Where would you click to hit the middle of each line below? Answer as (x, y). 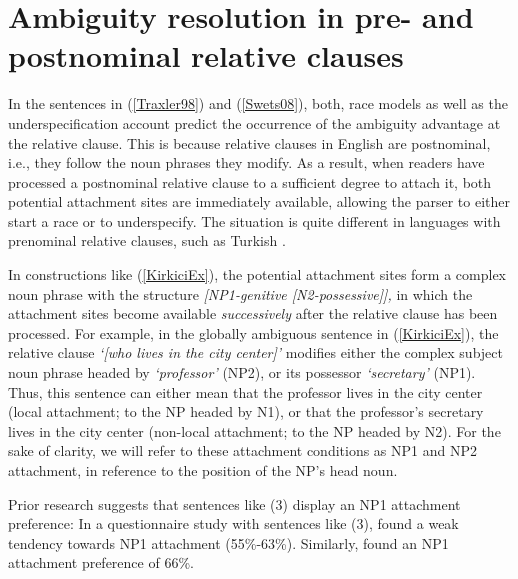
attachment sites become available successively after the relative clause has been (253, 313)
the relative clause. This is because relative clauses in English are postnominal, (249, 142)
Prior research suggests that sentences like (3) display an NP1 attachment (234, 503)
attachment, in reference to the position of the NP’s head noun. (203, 470)
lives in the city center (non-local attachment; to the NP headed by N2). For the (254, 430)
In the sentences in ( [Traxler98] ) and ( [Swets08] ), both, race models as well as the (258, 103)
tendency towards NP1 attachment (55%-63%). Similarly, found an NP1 (228, 542)
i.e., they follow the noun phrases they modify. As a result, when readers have (246, 162)
